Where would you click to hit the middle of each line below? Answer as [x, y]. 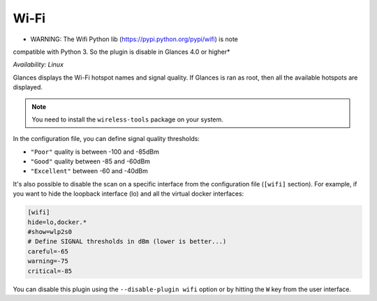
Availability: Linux [38, 65]
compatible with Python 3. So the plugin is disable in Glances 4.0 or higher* [121, 52]
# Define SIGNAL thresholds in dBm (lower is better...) [127, 242]
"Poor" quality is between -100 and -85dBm [95, 152]
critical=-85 [50, 271]
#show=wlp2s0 [50, 232]
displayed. [28, 87]
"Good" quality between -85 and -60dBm [90, 161]
